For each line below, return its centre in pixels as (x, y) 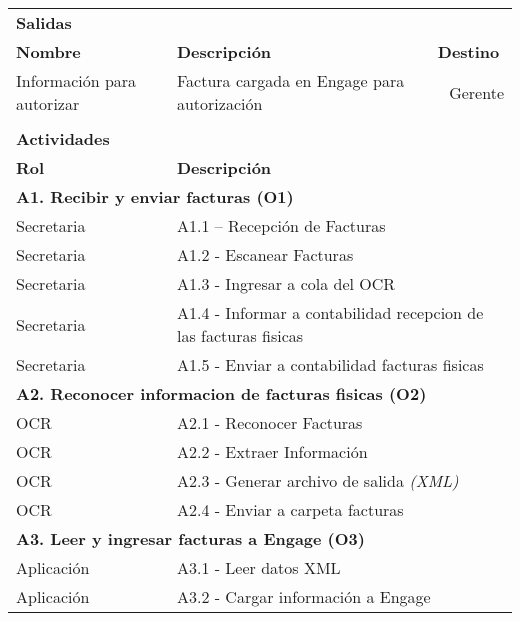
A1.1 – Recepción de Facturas (281, 225)
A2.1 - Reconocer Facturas (269, 422)
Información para (76, 80)
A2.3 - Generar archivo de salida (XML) (317, 480)
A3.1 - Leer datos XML (258, 567)
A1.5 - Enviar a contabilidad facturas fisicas (330, 364)
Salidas (44, 22)
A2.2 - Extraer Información (272, 451)
